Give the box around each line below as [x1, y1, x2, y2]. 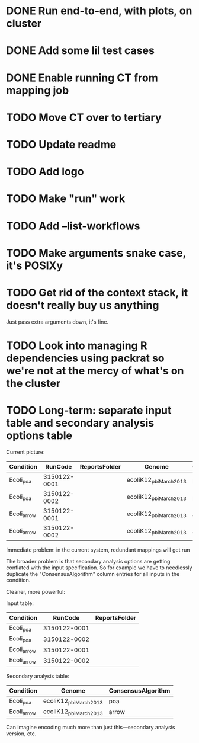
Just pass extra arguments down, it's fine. [6, 318, 109, 325]
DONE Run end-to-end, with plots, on [6, 4, 192, 18]
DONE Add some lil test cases [6, 44, 155, 57]
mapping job [6, 84, 69, 97]
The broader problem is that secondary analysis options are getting [6, 558, 171, 565]
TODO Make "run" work [6, 192, 126, 206]
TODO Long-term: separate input [6, 404, 172, 417]
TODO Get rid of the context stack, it [6, 286, 188, 299]
